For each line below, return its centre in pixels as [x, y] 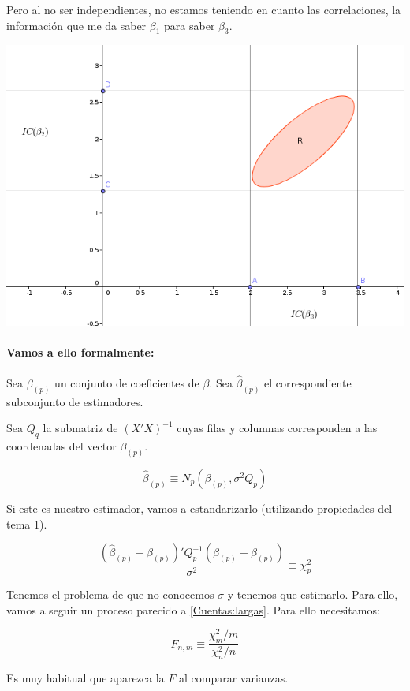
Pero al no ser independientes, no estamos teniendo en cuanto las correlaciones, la [204, 9]
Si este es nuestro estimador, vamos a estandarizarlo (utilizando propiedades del [199, 508]
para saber [190, 25]
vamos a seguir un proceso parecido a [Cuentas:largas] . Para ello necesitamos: [193, 609]
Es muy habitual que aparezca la [86, 678]
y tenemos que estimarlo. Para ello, [313, 594]
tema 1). [27, 523]
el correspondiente [308, 382]
